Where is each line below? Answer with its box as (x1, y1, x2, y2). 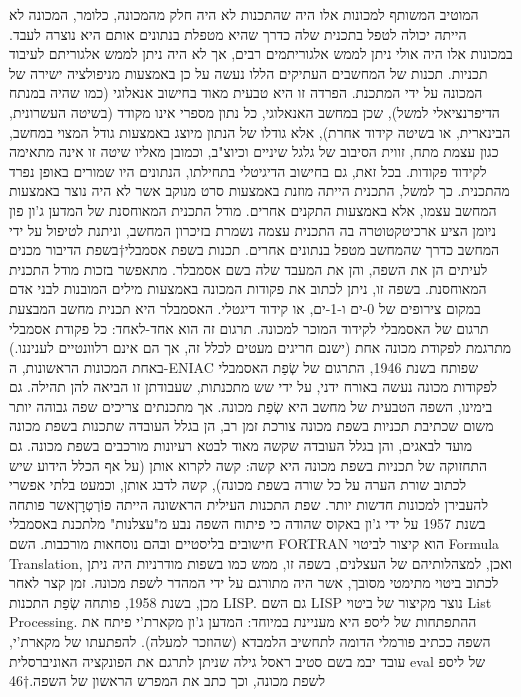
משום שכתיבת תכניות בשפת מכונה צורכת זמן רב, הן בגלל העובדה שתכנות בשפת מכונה (9, 415, 494, 436)
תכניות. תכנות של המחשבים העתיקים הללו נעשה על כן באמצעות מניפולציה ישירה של (9, 62, 488, 83)
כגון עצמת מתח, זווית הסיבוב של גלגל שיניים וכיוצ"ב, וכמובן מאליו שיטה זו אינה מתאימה (9, 141, 499, 162)
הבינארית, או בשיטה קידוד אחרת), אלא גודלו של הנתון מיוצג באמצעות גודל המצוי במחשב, (9, 121, 511, 142)
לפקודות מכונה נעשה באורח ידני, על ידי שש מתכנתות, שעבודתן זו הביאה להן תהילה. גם (9, 376, 498, 397)
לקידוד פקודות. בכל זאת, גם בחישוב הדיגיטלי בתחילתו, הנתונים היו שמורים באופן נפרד (9, 160, 487, 181)
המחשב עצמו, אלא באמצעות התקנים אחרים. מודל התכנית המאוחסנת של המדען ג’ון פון (9, 199, 497, 220)
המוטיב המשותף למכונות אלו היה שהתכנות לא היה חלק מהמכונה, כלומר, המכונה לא (9, 4, 479, 24)
